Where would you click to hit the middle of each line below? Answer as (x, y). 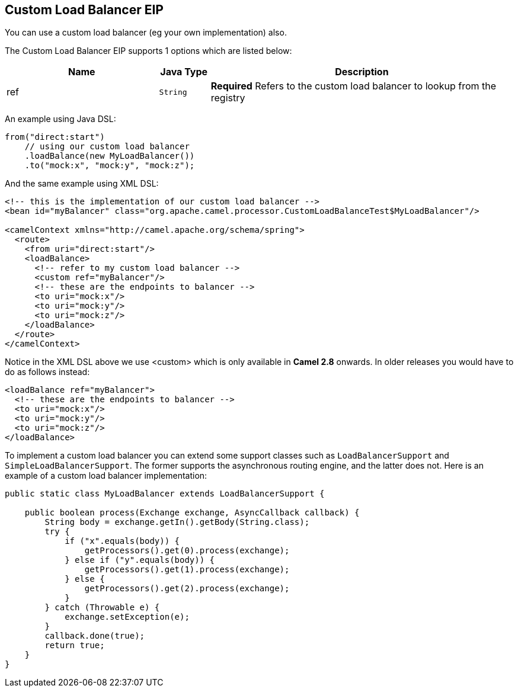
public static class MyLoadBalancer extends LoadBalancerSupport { (165, 494)
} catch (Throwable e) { (102, 608)
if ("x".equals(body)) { (122, 541)
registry (228, 98)
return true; (75, 645)
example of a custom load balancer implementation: (106, 476)
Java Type (184, 72)
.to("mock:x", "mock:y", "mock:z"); (110, 166)
